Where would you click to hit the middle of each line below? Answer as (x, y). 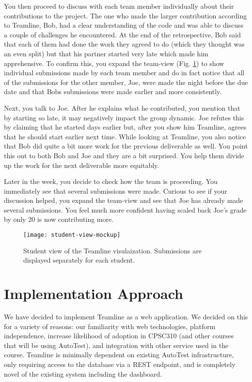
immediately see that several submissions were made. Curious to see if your (116, 191)
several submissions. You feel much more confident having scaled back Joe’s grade (125, 209)
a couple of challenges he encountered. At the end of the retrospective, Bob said (122, 34)
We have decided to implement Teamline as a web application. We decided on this (126, 317)
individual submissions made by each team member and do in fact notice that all (124, 73)
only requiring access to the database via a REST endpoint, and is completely (120, 364)
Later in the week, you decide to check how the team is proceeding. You (111, 181)
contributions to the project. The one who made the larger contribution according (126, 15)
